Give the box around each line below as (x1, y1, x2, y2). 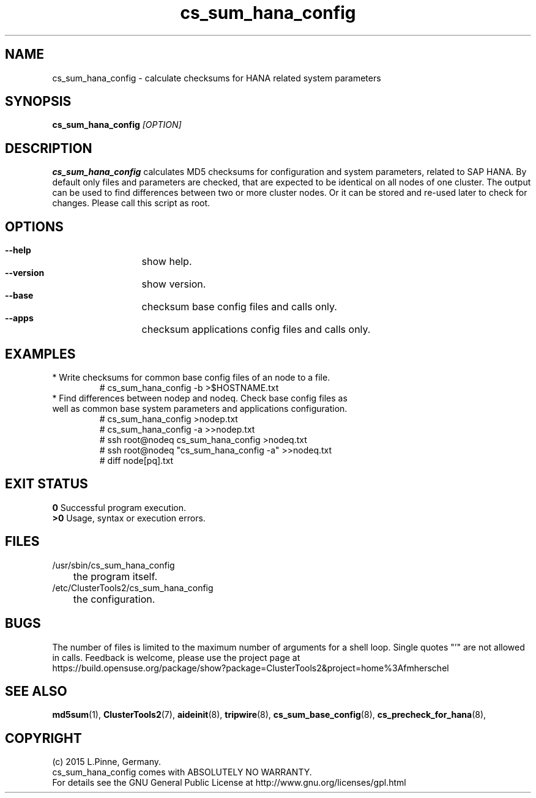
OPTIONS (5, 218, 64, 234)
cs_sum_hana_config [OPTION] (52, 119, 182, 130)
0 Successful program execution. (52, 502, 186, 513)
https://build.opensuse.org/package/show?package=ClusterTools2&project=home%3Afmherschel (52, 662, 449, 673)
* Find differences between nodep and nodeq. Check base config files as (52, 392, 348, 403)
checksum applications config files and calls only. (141, 323, 371, 336)
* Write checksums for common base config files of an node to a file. (52, 371, 330, 382)
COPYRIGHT (5, 730, 82, 746)
